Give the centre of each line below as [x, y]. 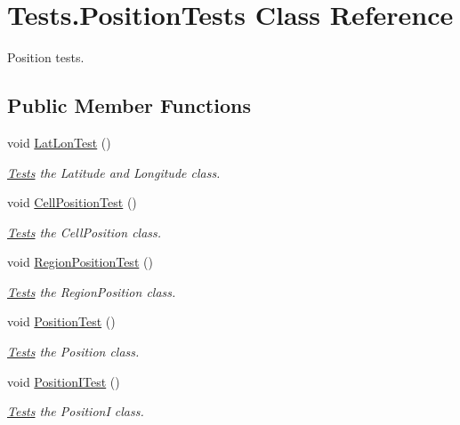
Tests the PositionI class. [76, 411]
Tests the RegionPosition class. [92, 291]
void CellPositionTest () [72, 202]
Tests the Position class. [73, 352]
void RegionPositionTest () [80, 262]
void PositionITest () [64, 381]
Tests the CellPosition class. [85, 232]
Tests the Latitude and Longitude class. [114, 172]
